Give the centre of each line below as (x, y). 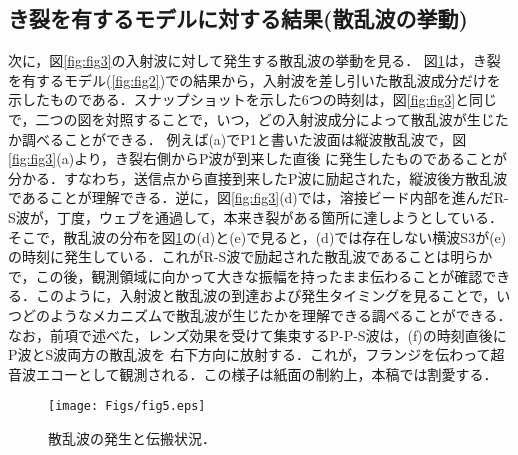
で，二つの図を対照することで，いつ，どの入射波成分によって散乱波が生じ (251, 118)
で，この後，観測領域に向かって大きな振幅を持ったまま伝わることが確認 (245, 275)
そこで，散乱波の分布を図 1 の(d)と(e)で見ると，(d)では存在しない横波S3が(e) (257, 236)
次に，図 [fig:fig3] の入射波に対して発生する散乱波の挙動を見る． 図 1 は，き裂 (254, 60)
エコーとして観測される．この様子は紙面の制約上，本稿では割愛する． (266, 373)
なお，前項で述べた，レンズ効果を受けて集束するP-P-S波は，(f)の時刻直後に (257, 334)
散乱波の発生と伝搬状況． (132, 437)
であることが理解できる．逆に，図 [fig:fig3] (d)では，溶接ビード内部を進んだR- (258, 197)
